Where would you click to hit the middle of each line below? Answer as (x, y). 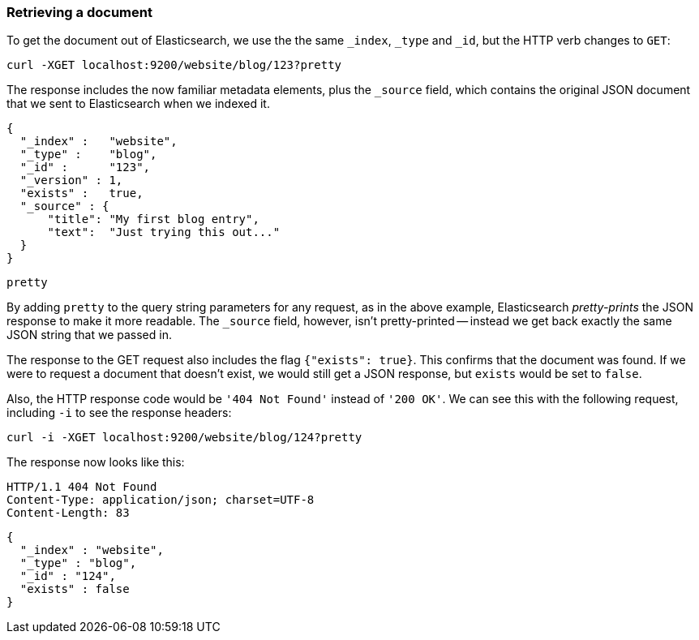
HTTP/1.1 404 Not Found (82, 487)
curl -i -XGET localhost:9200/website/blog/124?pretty (184, 438)
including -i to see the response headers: (119, 413)
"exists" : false (75, 589)
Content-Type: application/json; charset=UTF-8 (161, 500)
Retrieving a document (79, 12)
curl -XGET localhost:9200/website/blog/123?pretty (174, 65)
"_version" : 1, (71, 180)
